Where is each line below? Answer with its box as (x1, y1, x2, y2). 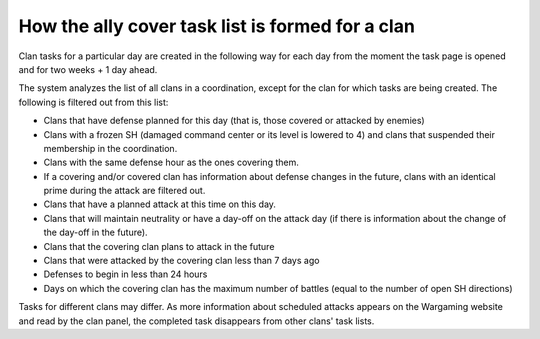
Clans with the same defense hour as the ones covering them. (43, 156, 299, 169)
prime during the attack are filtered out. (43, 185, 206, 197)
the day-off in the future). (43, 226, 149, 239)
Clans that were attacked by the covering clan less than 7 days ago (43, 255, 320, 267)
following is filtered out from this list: (18, 96, 169, 108)
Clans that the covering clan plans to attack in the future (43, 240, 275, 252)
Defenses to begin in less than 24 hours (43, 268, 208, 280)
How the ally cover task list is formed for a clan (18, 15, 415, 37)
